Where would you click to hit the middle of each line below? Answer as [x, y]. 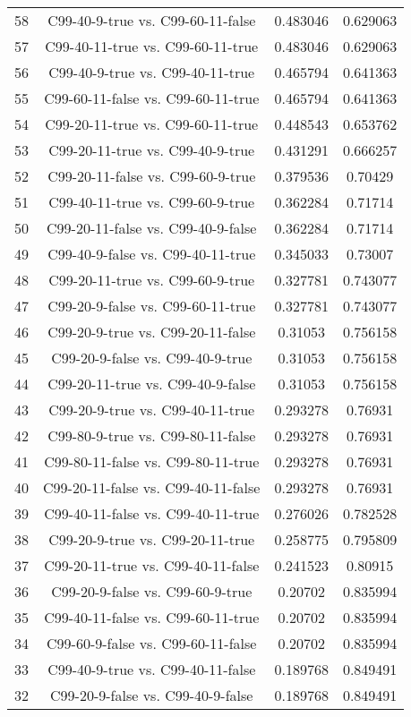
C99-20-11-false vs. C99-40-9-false [152, 228]
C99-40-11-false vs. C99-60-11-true [152, 617]
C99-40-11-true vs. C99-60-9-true [152, 202]
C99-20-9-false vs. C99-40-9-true [152, 358]
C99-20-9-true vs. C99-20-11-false [152, 332]
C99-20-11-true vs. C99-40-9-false [152, 384]
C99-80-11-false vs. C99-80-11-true [152, 461]
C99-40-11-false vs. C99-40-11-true [152, 513]
